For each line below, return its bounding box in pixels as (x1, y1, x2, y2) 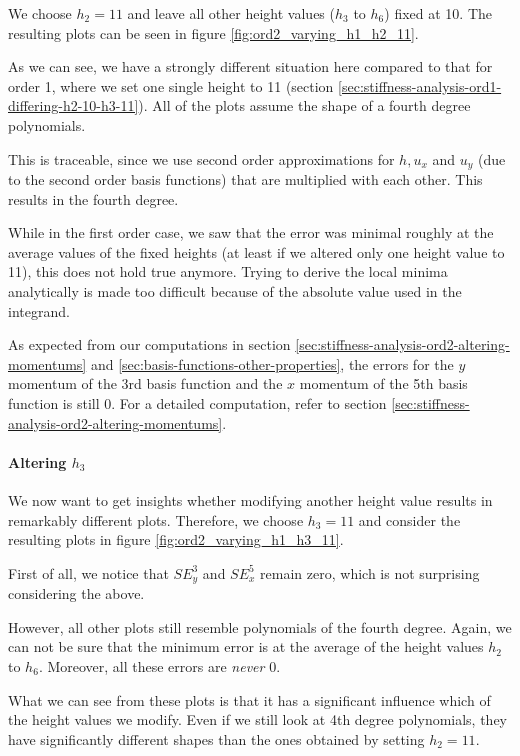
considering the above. (8, 583, 145, 604)
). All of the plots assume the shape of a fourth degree (138, 95, 471, 116)
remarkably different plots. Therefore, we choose (8, 509, 304, 530)
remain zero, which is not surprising (260, 562, 480, 583)
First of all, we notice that (8, 562, 169, 583)
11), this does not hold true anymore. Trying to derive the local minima (8, 261, 448, 282)
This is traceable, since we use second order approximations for (8, 148, 395, 169)
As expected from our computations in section (8, 334, 291, 355)
